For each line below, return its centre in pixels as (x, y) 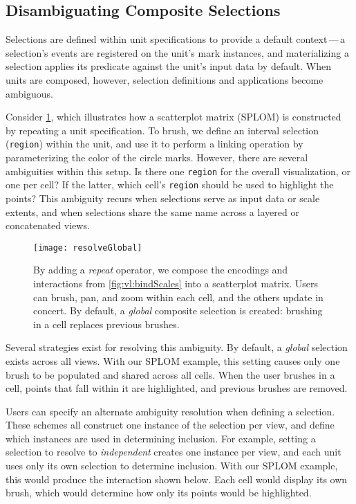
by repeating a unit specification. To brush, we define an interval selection (162, 130)
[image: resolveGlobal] (88, 247)
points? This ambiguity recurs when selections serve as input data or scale (163, 198)
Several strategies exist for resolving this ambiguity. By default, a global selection (177, 347)
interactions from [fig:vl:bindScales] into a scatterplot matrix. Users (176, 283)
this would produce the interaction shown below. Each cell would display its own (177, 479)
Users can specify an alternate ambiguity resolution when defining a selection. (170, 411)
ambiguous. (29, 93)
